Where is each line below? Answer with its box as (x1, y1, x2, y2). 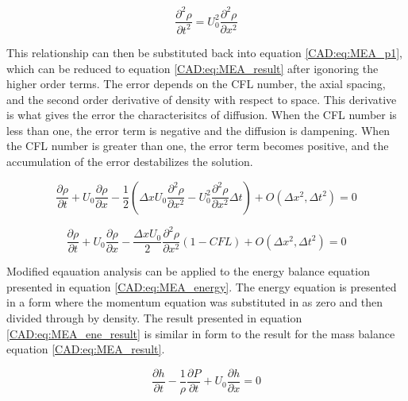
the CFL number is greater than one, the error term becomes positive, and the (6, 137, 389, 154)
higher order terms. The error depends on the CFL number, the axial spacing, (6, 75, 386, 92)
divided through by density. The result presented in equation (6, 310, 302, 326)
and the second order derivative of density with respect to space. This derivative (6, 91, 397, 107)
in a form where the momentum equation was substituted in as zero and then (6, 294, 383, 310)
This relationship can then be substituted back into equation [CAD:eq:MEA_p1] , (6, 44, 402, 60)
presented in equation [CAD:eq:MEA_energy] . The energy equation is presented (6, 278, 397, 295)
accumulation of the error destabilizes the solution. (6, 153, 253, 170)
